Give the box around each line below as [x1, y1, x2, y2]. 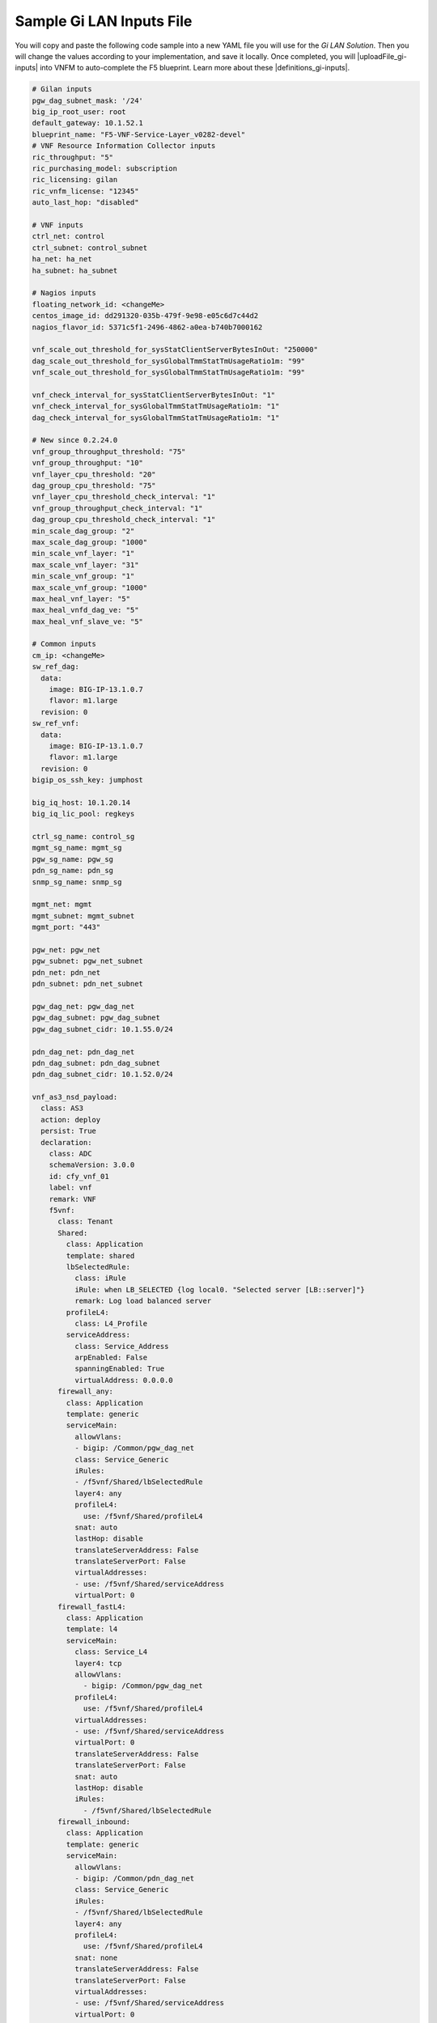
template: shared [66, 1251, 135, 1260]
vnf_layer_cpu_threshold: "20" [32, 469, 157, 479]
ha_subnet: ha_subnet [32, 265, 118, 275]
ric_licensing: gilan [32, 175, 118, 184]
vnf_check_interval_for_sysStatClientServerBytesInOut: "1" [32, 390, 276, 400]
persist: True [40, 1126, 97, 1136]
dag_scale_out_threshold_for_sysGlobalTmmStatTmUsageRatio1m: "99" [32, 356, 306, 366]
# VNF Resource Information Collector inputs [32, 142, 216, 151]
